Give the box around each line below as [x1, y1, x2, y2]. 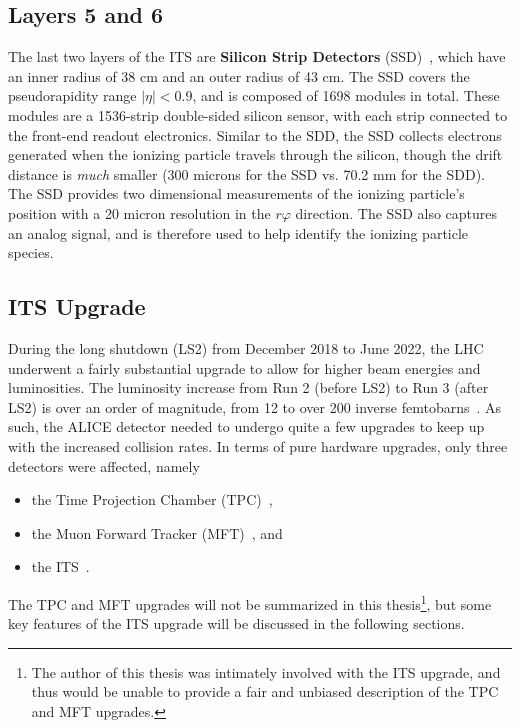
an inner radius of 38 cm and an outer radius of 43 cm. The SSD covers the [8, 65, 470, 86]
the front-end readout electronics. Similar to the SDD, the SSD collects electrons [8, 124, 502, 145]
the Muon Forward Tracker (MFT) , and [31, 522, 283, 543]
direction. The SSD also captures [295, 202, 498, 223]
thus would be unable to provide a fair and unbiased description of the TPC [31, 681, 499, 702]
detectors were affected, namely [8, 455, 200, 476]
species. [8, 242, 54, 263]
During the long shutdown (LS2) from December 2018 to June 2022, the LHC [8, 337, 484, 358]
